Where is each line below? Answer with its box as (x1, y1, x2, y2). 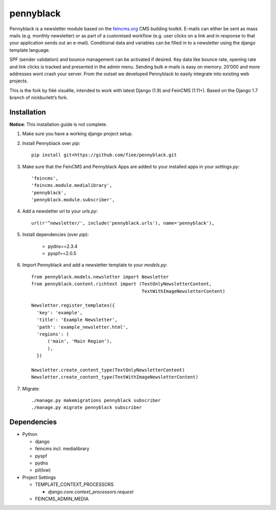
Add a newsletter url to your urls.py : (22, 208, 98, 215)
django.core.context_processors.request (48, 488, 134, 495)
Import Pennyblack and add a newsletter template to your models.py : (22, 262, 168, 268)
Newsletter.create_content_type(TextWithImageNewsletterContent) (31, 374, 199, 380)
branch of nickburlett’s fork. (9, 95, 68, 101)
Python (22, 431, 38, 437)
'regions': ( (36, 331, 70, 337)
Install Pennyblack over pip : (22, 140, 81, 146)
